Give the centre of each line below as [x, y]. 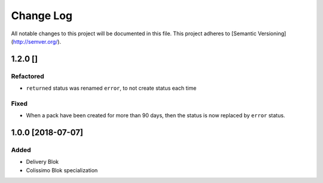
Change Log [42, 16]
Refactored [28, 76]
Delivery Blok [42, 162]
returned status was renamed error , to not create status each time [111, 88]
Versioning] [272, 33]
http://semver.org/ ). [37, 41]
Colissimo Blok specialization [62, 170]
